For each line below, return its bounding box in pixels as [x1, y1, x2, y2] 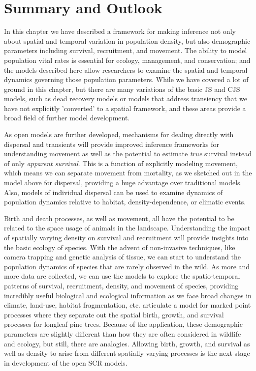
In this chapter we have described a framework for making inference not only [4, 26, 236, 36]
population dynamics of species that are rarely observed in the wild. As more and [4, 261, 250, 271]
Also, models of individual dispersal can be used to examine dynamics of [4, 187, 223, 197]
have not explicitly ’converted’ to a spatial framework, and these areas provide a [4, 103, 246, 113]
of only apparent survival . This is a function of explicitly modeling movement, [4, 158, 238, 168]
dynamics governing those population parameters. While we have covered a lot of [4, 74, 249, 85]
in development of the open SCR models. [4, 357, 128, 368]
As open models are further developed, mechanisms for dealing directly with [4, 129, 234, 140]
